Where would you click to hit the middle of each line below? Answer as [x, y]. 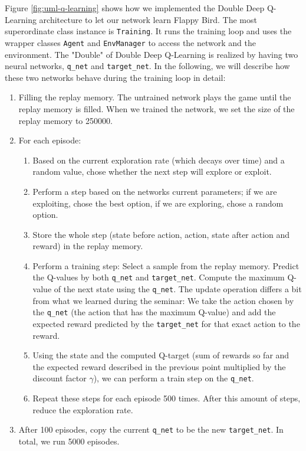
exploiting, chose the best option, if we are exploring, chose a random [158, 203]
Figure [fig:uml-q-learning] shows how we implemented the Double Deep [135, 8]
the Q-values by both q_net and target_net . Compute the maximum [159, 277]
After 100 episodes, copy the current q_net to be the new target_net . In [151, 429]
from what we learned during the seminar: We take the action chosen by [163, 300]
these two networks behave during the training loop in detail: [115, 77]
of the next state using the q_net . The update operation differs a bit [178, 289]
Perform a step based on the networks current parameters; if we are [155, 191]
